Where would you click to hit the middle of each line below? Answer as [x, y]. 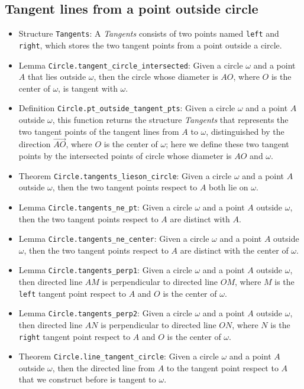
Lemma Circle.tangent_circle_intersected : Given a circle [131, 65]
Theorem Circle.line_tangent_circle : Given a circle [119, 356]
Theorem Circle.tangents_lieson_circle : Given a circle [125, 175]
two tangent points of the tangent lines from [99, 131]
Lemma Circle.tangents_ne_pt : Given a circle [105, 207]
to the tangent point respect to [222, 367]
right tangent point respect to [75, 336]
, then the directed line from [104, 367]
